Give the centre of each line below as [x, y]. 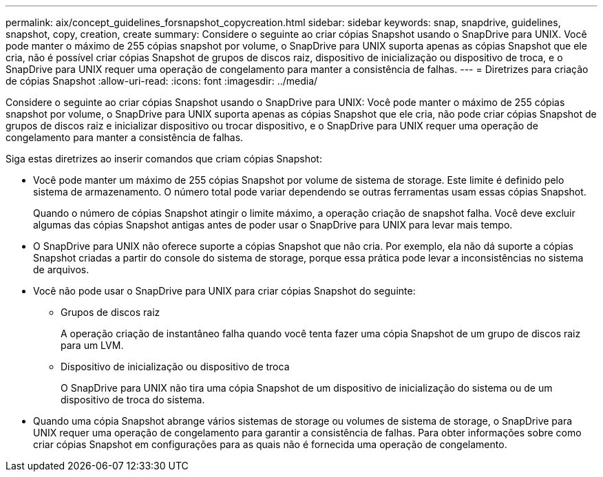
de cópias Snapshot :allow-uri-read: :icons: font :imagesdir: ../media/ [162, 81]
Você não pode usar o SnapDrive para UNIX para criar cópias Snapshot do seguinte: [224, 291]
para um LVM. [92, 345]
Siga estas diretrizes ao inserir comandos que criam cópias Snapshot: [164, 159]
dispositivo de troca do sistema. [133, 400]
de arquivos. [61, 269]
